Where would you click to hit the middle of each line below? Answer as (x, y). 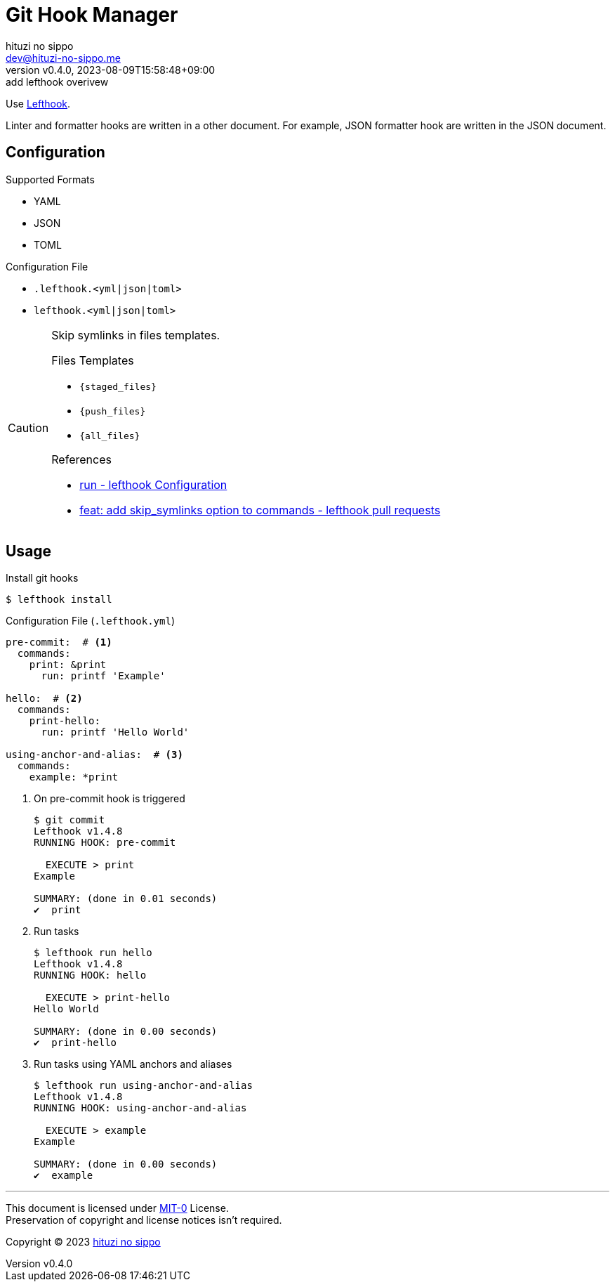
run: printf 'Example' (103, 676)
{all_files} (110, 436)
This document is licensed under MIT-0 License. (117, 1208)
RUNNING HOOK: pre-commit (105, 843)
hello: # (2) (44, 699)
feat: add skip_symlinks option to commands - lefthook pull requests (260, 510)
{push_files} (113, 411)
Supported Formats (50, 179)
